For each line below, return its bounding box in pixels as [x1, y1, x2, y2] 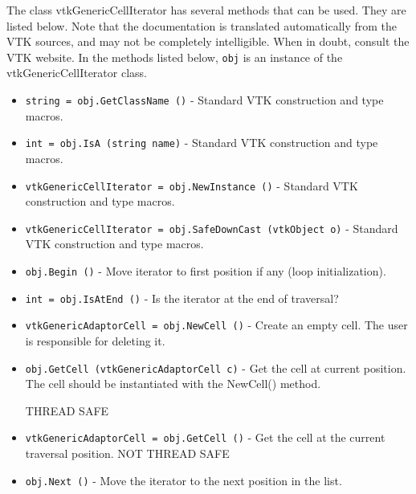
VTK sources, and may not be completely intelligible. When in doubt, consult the [6, 33, 410, 50]
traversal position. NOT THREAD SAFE [25, 445, 230, 462]
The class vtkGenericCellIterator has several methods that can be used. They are [6, 2, 406, 18]
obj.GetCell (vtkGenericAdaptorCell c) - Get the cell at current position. [25, 359, 406, 376]
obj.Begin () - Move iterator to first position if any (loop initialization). [25, 263, 386, 280]
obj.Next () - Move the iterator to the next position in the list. [25, 472, 342, 488]
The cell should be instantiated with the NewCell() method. [25, 375, 321, 392]
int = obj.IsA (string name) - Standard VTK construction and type [25, 134, 378, 151]
